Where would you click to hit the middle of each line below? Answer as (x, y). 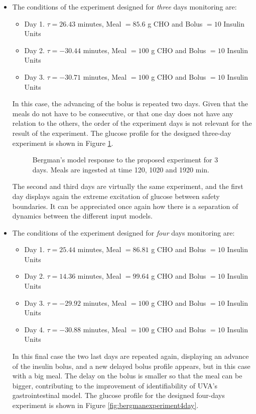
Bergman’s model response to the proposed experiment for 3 (125, 160)
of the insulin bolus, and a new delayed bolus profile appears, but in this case (131, 366)
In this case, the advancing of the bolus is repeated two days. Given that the (130, 103)
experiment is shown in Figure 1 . (63, 143)
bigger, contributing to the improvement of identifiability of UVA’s (115, 385)
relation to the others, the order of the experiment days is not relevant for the (132, 123)
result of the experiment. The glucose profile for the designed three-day (122, 133)
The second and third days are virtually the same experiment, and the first (128, 186)
